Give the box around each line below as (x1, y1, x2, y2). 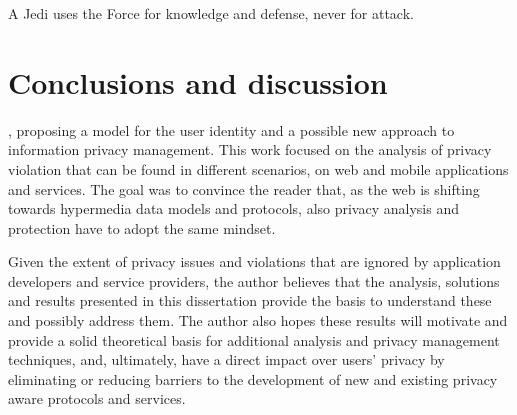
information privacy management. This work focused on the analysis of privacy (8, 139, 492, 160)
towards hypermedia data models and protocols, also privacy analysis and (8, 198, 459, 219)
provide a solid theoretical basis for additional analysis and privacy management (8, 329, 500, 350)
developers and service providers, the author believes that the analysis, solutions (8, 270, 500, 291)
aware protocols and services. (8, 388, 186, 409)
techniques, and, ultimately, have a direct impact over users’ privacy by (8, 349, 445, 370)
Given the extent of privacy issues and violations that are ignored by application (8, 251, 501, 272)
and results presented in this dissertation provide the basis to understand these (8, 290, 492, 311)
